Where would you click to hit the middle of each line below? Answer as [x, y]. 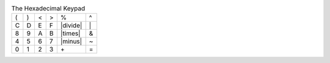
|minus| [71, 41]
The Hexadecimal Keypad [48, 8]
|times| [70, 33]
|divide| [71, 25]
